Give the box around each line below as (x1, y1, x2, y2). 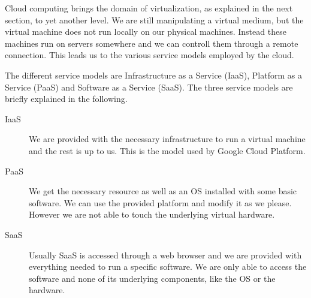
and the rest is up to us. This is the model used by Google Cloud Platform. (29, 144, 306, 156)
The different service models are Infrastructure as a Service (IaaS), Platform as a (5, 68, 302, 81)
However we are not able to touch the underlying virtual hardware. (29, 208, 275, 221)
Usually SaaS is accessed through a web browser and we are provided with (29, 248, 302, 261)
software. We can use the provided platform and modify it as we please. (29, 196, 292, 209)
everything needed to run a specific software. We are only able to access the (29, 260, 307, 273)
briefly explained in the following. (5, 92, 128, 105)
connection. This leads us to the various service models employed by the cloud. (5, 49, 294, 61)
